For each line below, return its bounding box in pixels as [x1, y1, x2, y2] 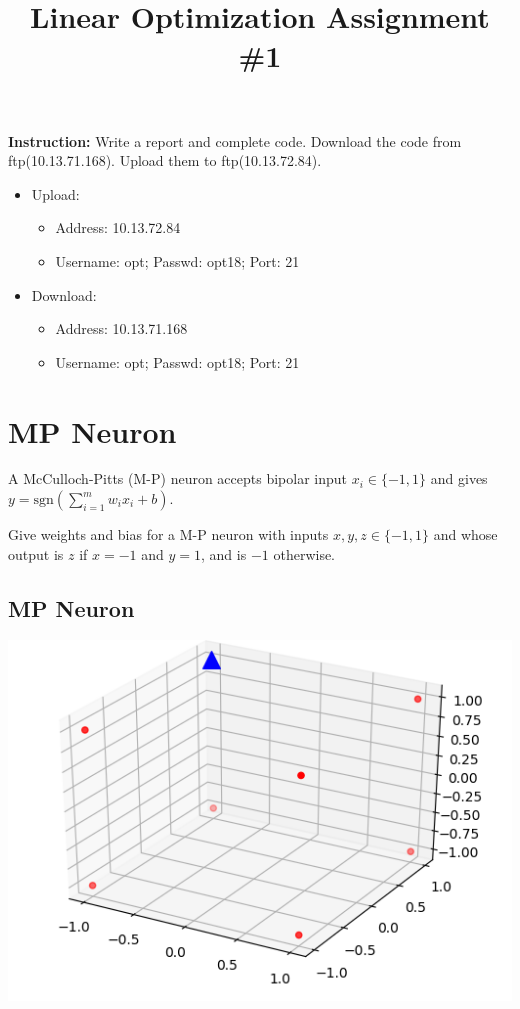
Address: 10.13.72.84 [55, 217, 181, 238]
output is [8, 543, 64, 564]
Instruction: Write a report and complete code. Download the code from [8, 130, 462, 151]
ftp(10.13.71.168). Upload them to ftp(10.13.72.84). [8, 150, 322, 171]
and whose [433, 524, 498, 545]
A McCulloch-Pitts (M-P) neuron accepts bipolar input [8, 468, 347, 489]
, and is [201, 543, 247, 564]
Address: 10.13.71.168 [55, 318, 188, 339]
